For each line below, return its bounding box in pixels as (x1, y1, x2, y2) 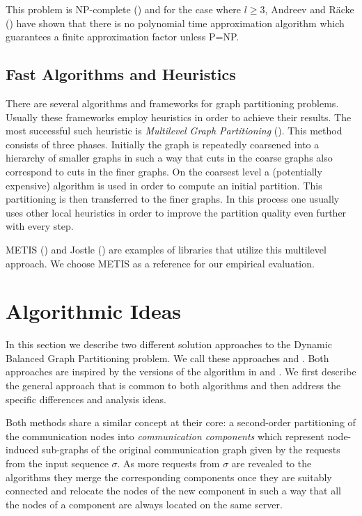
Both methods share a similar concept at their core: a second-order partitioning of (6, 415, 356, 430)
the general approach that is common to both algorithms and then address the (6, 378, 341, 393)
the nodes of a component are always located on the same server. (6, 497, 283, 511)
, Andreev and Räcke (265, 2, 354, 16)
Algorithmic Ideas (6, 297, 182, 325)
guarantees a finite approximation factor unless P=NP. (6, 29, 239, 44)
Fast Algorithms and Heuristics (6, 63, 236, 85)
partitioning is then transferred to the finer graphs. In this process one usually (6, 191, 340, 206)
